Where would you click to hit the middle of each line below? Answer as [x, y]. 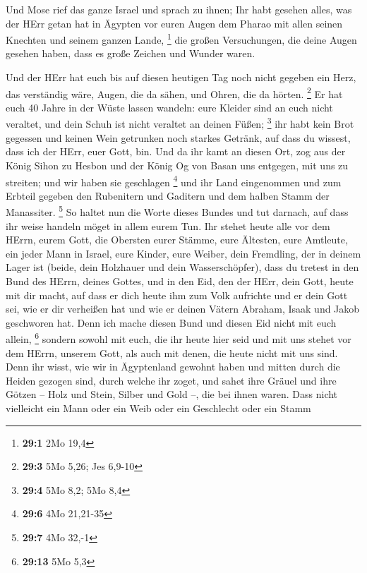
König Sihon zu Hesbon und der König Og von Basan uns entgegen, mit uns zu [177, 165]
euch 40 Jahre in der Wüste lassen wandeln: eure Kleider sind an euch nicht [169, 107]
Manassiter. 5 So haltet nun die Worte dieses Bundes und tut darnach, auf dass [177, 211]
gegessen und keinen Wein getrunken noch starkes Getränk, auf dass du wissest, [178, 137]
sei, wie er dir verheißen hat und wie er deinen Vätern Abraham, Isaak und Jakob [183, 309]
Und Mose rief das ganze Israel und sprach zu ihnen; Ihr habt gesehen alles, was [179, 9]
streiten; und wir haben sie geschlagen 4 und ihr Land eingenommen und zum [174, 181]
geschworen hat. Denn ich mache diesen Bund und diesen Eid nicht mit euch [171, 322]
